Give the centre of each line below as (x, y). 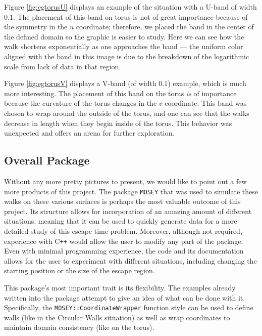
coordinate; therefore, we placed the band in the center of (165, 27)
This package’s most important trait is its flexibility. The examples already (120, 287)
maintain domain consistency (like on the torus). (79, 327)
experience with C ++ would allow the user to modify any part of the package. (124, 241)
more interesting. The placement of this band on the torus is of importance (120, 93)
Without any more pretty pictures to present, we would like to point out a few (125, 181)
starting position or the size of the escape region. (80, 270)
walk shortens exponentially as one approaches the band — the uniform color (124, 46)
